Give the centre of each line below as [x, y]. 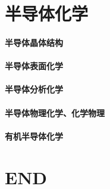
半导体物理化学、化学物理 [55, 112]
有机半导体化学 [34, 136]
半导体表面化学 [34, 66]
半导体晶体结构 [34, 42]
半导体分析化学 [34, 89]
